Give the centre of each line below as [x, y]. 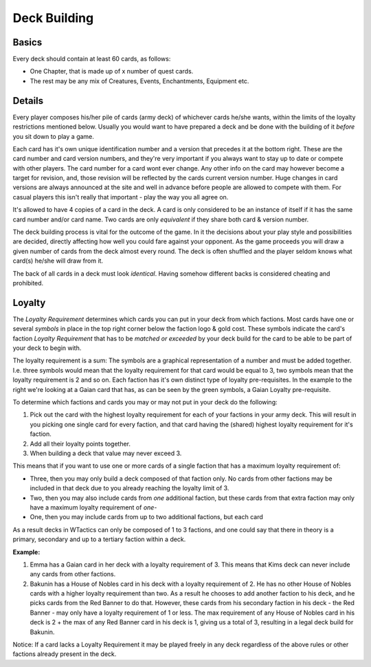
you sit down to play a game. [53, 136]
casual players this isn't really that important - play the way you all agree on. [121, 197]
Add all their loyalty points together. [80, 444]
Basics [27, 42]
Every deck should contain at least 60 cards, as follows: [92, 59]
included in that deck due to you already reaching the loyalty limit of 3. [130, 488]
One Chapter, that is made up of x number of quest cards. [112, 72]
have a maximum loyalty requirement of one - [93, 507]
